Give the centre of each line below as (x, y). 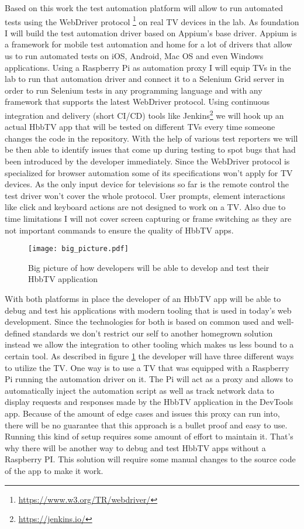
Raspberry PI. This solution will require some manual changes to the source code (150, 459)
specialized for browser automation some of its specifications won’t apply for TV (149, 172)
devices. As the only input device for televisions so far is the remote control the (147, 184)
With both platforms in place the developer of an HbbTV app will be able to (143, 299)
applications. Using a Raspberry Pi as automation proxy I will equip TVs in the (148, 67)
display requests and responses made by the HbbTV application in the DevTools (149, 402)
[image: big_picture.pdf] (78, 249)
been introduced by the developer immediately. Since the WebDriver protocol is (147, 161)
